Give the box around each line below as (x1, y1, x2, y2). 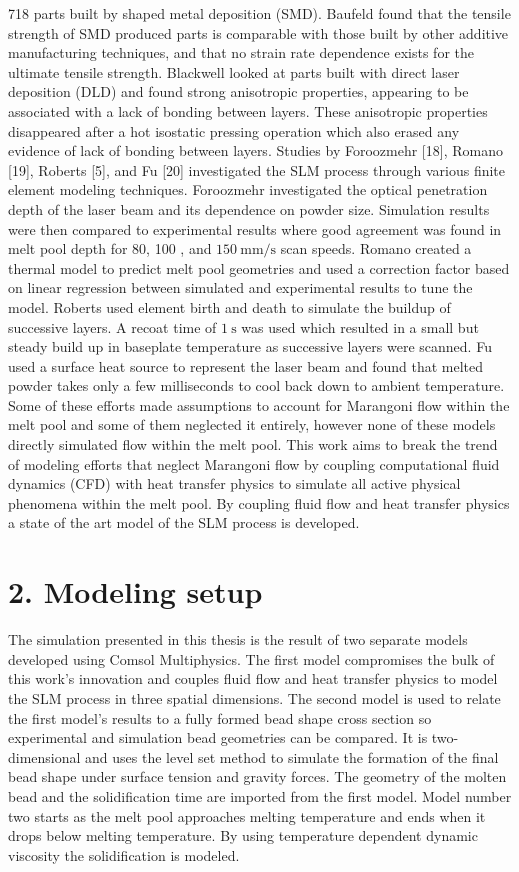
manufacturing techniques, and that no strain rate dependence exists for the (8, 42, 474, 63)
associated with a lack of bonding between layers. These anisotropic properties (8, 100, 488, 121)
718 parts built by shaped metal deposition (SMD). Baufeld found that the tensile (8, 3, 511, 23)
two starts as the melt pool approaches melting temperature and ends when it (8, 805, 486, 826)
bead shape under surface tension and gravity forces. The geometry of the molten (8, 766, 507, 787)
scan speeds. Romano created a (280, 238, 472, 259)
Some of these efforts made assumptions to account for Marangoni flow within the (8, 394, 510, 415)
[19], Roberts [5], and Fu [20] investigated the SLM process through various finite (8, 159, 505, 180)
